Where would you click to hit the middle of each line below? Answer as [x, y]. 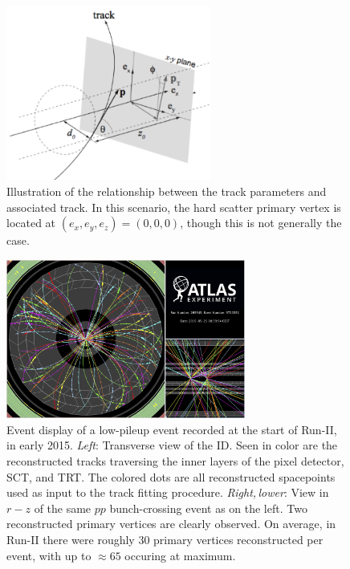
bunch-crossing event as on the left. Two [208, 508]
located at [31, 223]
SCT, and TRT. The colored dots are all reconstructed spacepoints [171, 476]
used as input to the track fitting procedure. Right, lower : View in [168, 492]
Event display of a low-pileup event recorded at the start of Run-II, [172, 429]
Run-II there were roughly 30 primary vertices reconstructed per [165, 539]
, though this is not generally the [261, 223]
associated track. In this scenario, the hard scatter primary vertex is [174, 207]
